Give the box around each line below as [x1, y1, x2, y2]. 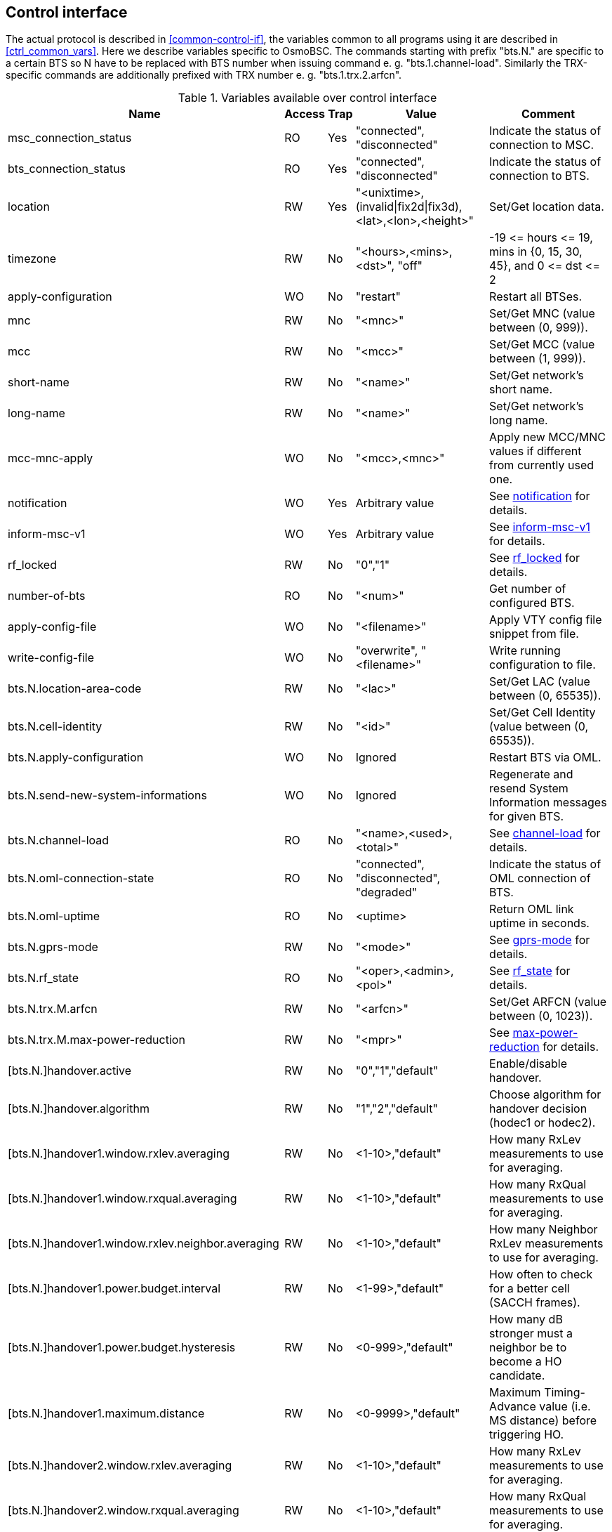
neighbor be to [489, 1340, 567, 1355]
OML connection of [489, 871, 591, 886]
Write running [489, 643, 561, 658]
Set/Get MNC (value [489, 306, 595, 321]
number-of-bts [8, 589, 86, 603]
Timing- [544, 1385, 585, 1400]
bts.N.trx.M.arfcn [8, 1002, 98, 1016]
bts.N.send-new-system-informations [8, 788, 207, 803]
